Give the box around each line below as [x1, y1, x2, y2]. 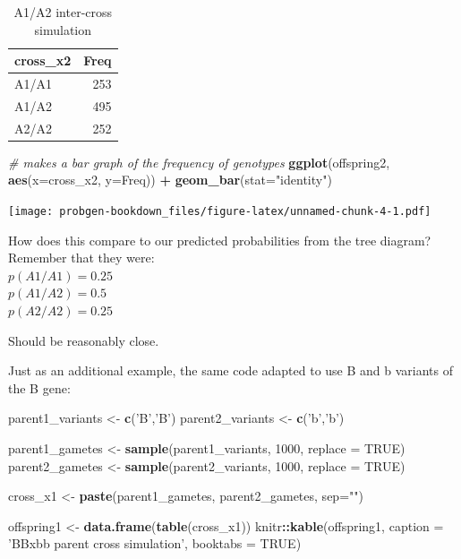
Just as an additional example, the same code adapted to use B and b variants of [8, 361, 454, 380]
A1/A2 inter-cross [13, 3, 113, 21]
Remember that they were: [8, 248, 155, 267]
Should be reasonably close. [8, 331, 159, 349]
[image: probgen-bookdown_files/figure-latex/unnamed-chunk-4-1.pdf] [8, 205, 431, 218]
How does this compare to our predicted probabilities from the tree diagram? [8, 230, 431, 249]
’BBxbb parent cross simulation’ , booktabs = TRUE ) [8, 534, 302, 553]
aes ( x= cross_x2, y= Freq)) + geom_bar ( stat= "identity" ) [8, 170, 332, 189]
